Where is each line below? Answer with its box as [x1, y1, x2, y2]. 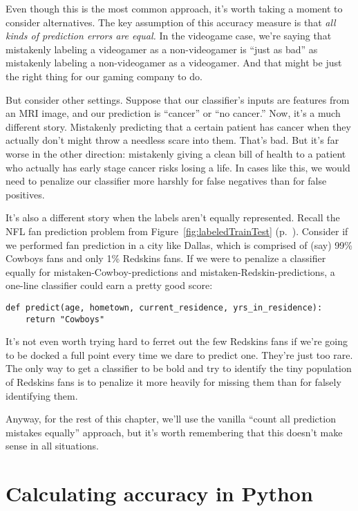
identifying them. [6, 388, 78, 402]
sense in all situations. [6, 438, 99, 453]
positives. [6, 187, 45, 201]
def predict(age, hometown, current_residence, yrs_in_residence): [6, 302, 323, 313]
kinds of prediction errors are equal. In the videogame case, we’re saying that [6, 28, 332, 43]
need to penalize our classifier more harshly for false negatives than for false [6, 174, 327, 188]
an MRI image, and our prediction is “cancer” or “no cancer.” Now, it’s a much [6, 106, 341, 120]
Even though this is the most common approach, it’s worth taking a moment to [6, 1, 343, 15]
